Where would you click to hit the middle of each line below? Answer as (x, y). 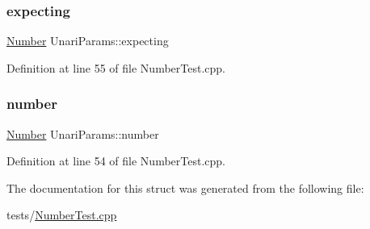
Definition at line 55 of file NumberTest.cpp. (116, 67)
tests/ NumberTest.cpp (62, 215)
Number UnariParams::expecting (88, 41)
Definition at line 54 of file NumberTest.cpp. (116, 161)
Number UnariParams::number (83, 133)
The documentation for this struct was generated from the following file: (185, 187)
